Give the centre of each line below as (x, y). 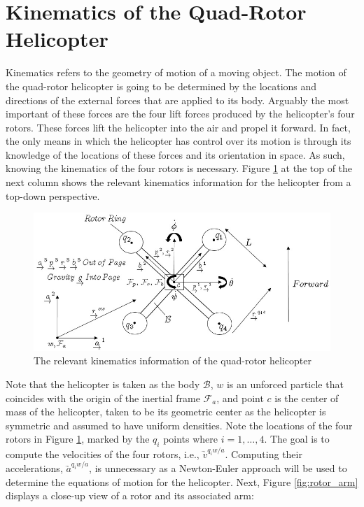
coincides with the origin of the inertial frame (103, 398)
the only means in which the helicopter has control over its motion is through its (178, 141)
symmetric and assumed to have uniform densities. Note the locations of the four (179, 425)
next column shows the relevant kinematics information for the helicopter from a (178, 182)
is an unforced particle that (285, 384)
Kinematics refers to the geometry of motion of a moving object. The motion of (176, 72)
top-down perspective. (53, 195)
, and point (240, 398)
